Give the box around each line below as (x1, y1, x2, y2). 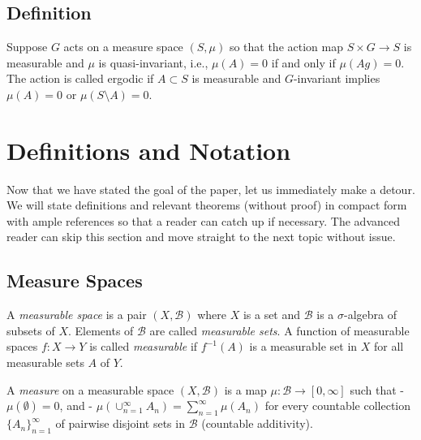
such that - (350, 381, 404, 398)
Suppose (6, 38, 48, 55)
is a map (224, 381, 267, 398)
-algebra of (344, 306, 397, 323)
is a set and (243, 306, 301, 323)
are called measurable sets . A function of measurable (149, 321, 410, 339)
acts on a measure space (63, 38, 183, 55)
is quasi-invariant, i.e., (98, 54, 208, 71)
